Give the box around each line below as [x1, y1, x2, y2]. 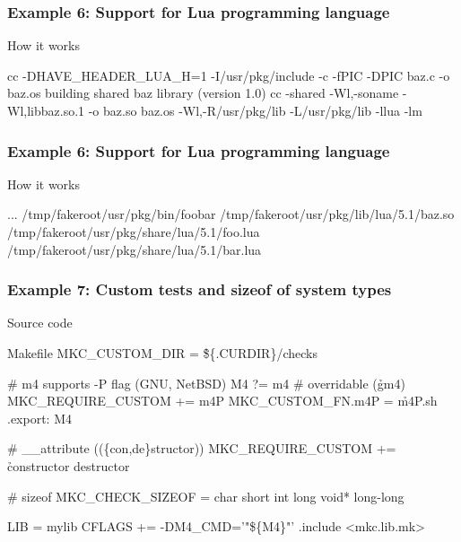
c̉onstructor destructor [7, 456, 130, 475]
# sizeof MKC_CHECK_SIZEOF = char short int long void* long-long [7, 486, 404, 505]
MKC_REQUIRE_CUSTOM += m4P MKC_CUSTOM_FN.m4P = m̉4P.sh [7, 391, 438, 410]
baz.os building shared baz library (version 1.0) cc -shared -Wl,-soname [7, 83, 399, 102]
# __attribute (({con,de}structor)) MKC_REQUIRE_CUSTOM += [7, 439, 396, 458]
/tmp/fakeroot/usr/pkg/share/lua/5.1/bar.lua [7, 240, 262, 258]
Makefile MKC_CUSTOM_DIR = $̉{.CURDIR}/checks [7, 344, 317, 362]
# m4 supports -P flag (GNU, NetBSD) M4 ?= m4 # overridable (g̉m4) [7, 373, 405, 392]
